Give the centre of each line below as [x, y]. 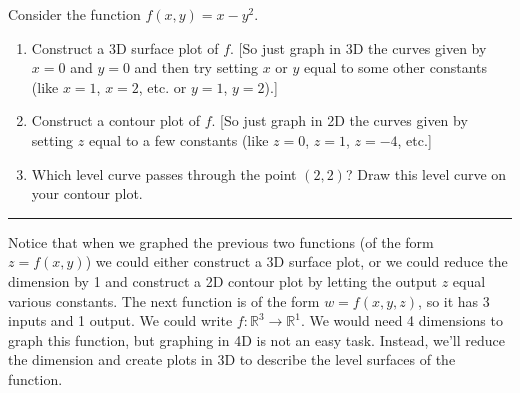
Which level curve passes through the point [164, 173]
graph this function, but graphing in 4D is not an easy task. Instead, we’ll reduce [256, 339]
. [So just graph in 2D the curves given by [339, 120]
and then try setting [196, 67]
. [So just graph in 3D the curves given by [358, 47]
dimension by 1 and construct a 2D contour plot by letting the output [223, 280]
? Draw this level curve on [426, 173]
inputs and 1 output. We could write [120, 320]
